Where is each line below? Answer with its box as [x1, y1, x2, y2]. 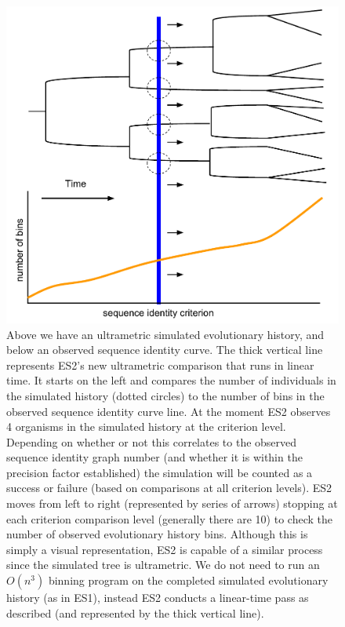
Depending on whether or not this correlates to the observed [6, 433, 297, 450]
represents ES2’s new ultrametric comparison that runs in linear [6, 356, 314, 373]
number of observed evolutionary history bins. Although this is [6, 526, 308, 542]
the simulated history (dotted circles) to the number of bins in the [6, 387, 325, 403]
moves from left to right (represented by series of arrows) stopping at [6, 495, 338, 512]
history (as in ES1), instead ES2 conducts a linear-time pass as [6, 589, 309, 606]
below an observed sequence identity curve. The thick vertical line [6, 341, 323, 358]
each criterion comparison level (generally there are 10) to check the [6, 510, 332, 527]
